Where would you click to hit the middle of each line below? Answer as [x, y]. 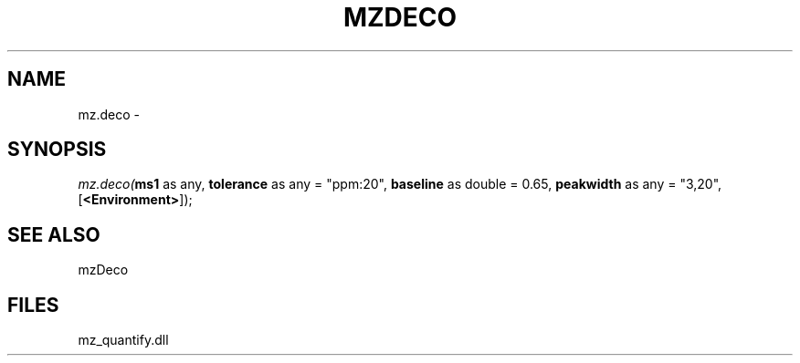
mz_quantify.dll [123, 340]
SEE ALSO [54, 234]
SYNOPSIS [57, 150]
